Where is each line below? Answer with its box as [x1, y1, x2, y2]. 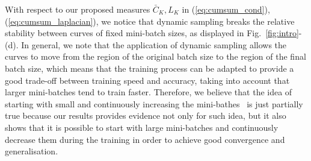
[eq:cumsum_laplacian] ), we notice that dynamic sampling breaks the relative [8, 14, 295, 27]
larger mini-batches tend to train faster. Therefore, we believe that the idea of [5, 86, 292, 98]
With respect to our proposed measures [5, 3, 150, 15]
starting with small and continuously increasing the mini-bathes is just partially [5, 97, 303, 110]
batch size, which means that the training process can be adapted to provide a [5, 62, 294, 74]
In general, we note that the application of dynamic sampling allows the [21, 38, 287, 51]
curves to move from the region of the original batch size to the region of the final [5, 50, 306, 63]
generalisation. [5, 145, 58, 157]
